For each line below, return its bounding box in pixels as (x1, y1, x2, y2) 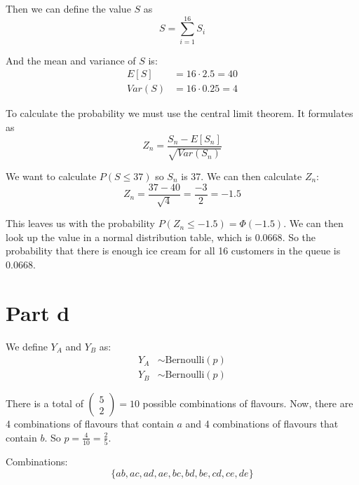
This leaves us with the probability (6, 216, 155, 231)
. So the (282, 229, 316, 244)
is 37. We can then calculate (181, 169, 302, 184)
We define (6, 339, 48, 353)
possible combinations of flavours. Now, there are (142, 396, 353, 411)
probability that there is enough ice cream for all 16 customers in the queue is (6, 243, 341, 258)
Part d (6, 298, 70, 327)
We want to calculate (6, 169, 97, 184)
